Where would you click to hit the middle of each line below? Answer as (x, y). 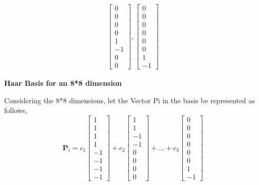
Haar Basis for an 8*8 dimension (63, 83)
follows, (16, 110)
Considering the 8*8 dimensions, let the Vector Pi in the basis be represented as (130, 100)
